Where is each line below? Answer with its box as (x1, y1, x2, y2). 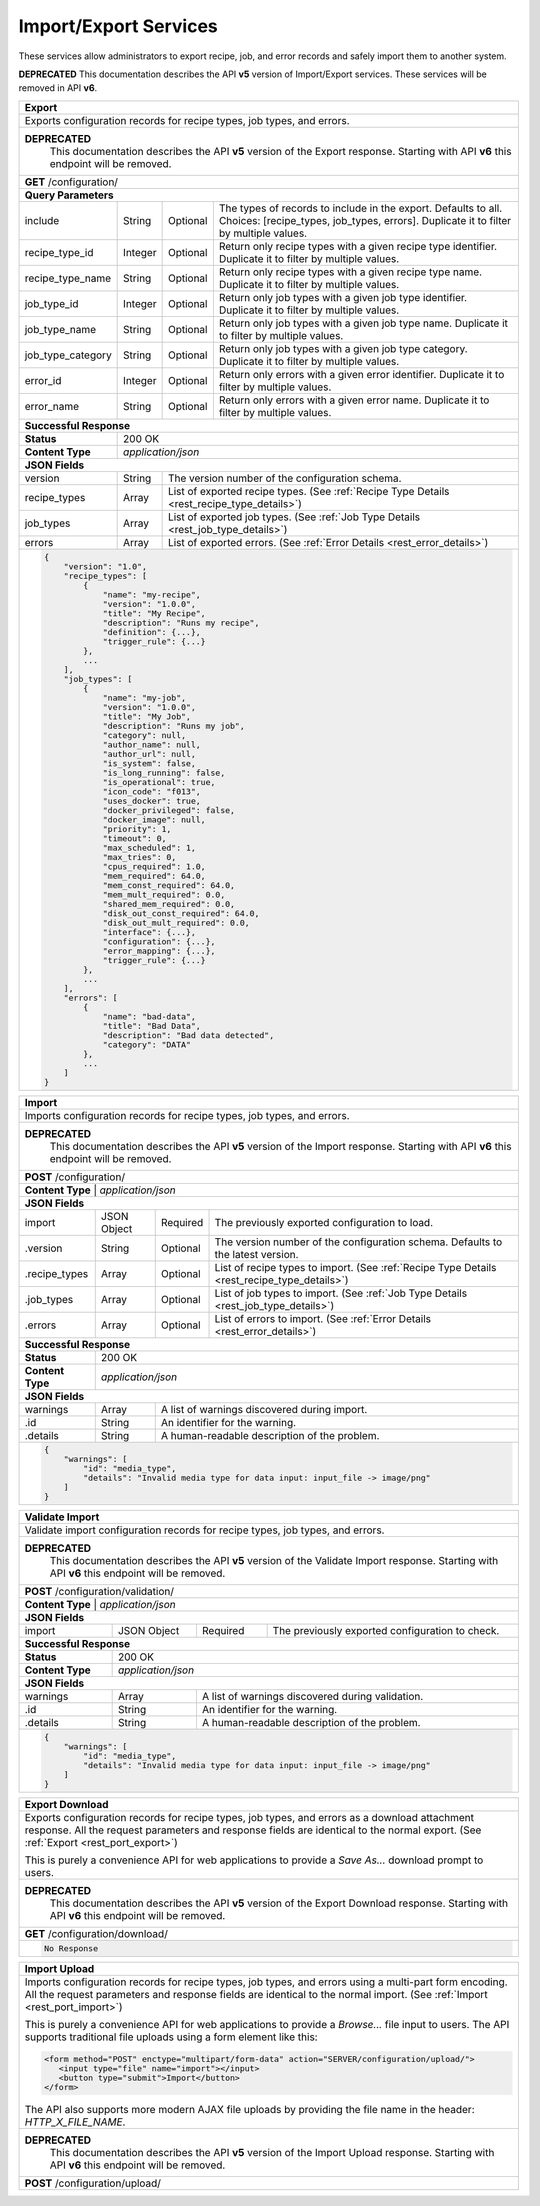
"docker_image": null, (102, 814, 206, 825)
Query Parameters (24, 188, 114, 202)
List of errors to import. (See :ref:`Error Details (214, 1311, 432, 1325)
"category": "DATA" (102, 1039, 192, 1050)
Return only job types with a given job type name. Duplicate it (218, 316, 509, 330)
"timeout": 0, (102, 833, 167, 844)
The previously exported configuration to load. (214, 1215, 434, 1229)
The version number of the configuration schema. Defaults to (214, 1235, 503, 1249)
